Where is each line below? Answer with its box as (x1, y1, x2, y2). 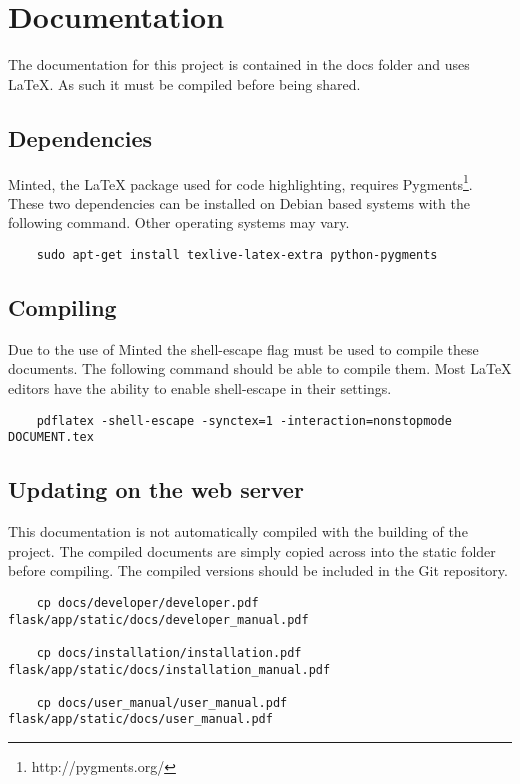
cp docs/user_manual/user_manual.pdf (36, 695, 288, 710)
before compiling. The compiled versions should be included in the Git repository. (8, 560, 508, 581)
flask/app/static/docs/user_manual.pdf (8, 712, 273, 727)
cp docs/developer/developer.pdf (36, 595, 259, 610)
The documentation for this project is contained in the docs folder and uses (8, 54, 470, 75)
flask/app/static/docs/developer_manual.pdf (8, 612, 309, 627)
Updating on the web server (8, 474, 304, 505)
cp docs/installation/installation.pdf (36, 645, 302, 660)
